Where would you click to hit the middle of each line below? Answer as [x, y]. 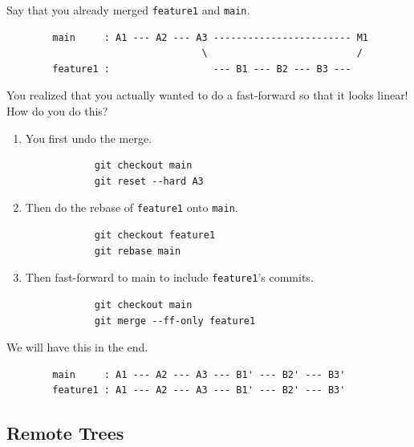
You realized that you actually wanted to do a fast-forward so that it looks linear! [207, 95]
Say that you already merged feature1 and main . [128, 10]
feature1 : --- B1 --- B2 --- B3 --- [202, 69]
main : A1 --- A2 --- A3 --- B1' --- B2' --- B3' [199, 374]
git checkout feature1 [155, 236]
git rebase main [138, 251]
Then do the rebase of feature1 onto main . [132, 207]
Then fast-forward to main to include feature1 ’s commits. [169, 277]
